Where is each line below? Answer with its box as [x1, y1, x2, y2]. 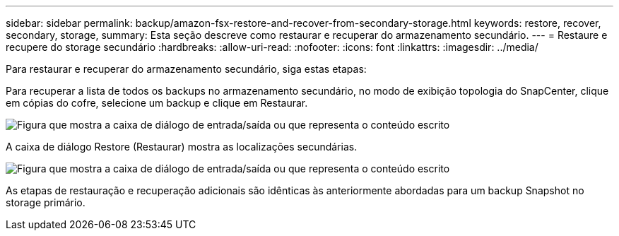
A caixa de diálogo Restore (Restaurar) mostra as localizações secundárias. [6, 141, 358, 153]
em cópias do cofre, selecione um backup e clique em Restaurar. [6, 97, 308, 109]
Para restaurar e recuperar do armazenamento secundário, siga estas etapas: [6, 63, 367, 75]
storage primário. [6, 196, 86, 208]
